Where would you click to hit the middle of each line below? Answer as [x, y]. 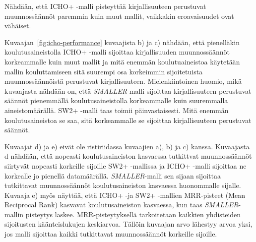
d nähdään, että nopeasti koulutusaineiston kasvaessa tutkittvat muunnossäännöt [128, 156]
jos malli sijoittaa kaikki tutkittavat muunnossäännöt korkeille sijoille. [111, 234]
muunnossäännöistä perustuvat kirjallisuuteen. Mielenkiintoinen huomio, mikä [123, 81]
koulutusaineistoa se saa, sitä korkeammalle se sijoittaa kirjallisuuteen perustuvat [128, 120]
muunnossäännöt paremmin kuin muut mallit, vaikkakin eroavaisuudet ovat [119, 16]
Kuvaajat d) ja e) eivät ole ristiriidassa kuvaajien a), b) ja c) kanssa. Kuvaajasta [127, 146]
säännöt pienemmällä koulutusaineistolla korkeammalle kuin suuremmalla [116, 100]
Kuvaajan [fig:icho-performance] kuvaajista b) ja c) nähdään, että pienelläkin [122, 42]
